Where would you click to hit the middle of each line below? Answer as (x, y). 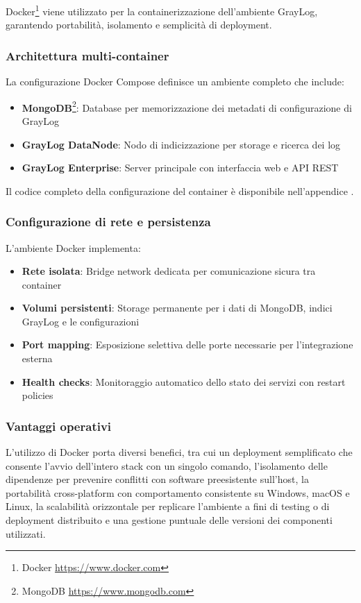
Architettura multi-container (87, 55)
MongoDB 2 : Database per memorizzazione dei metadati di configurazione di (187, 106)
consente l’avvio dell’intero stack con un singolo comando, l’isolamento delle (167, 465)
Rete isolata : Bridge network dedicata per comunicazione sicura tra (169, 271)
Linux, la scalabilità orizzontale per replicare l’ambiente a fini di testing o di (168, 506)
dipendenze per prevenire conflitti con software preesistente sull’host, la (157, 479)
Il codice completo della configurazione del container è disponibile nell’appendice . (180, 190)
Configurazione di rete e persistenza (108, 222)
